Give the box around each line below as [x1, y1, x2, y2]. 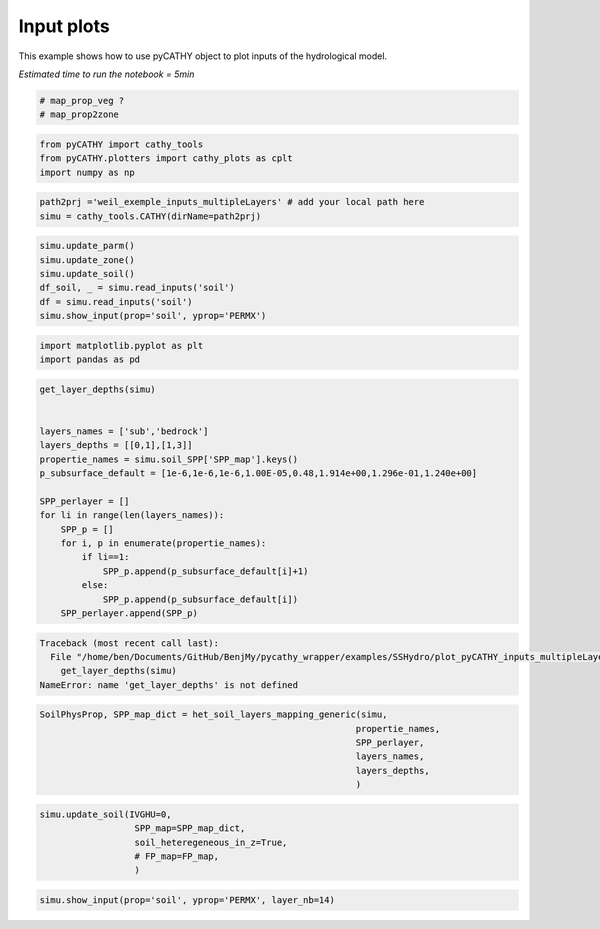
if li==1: [81, 551, 130, 563]
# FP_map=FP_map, [134, 851, 220, 862]
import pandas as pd [39, 354, 140, 365]
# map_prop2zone [39, 109, 120, 120]
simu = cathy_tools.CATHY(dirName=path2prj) [39, 210, 262, 222]
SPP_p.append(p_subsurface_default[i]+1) [102, 565, 309, 577]
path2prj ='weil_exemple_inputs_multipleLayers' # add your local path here [39, 196, 425, 208]
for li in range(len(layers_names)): [39, 510, 225, 521]
